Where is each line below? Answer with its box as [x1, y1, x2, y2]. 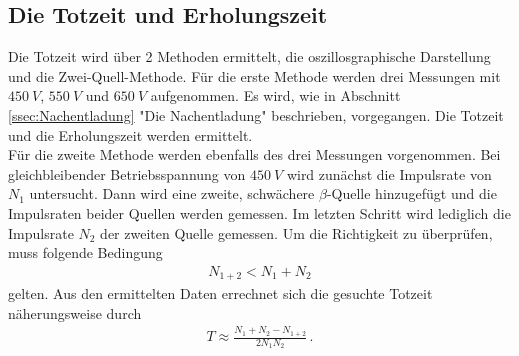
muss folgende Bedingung [8, 242, 163, 263]
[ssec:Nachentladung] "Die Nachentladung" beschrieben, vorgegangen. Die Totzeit [8, 104, 504, 125]
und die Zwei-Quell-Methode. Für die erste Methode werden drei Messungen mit [8, 65, 501, 86]
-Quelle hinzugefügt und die [326, 183, 497, 204]
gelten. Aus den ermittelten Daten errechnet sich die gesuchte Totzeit [8, 283, 433, 304]
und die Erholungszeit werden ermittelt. [8, 124, 253, 145]
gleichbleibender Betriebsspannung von [8, 163, 246, 184]
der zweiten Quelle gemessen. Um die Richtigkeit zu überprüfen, [100, 222, 493, 243]
